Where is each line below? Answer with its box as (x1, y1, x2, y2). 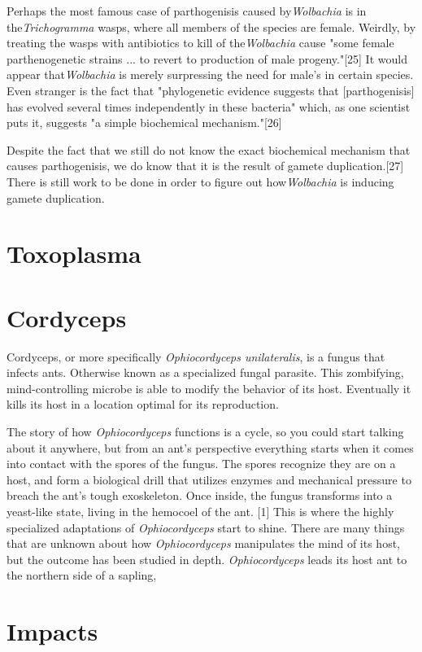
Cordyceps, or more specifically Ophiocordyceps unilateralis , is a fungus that (7, 348, 385, 365)
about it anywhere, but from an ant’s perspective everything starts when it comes (7, 439, 414, 456)
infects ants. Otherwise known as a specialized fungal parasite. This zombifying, (7, 364, 404, 381)
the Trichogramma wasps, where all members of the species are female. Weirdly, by (7, 18, 416, 35)
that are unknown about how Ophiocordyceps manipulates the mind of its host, (7, 535, 401, 552)
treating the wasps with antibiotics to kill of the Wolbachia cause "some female (7, 34, 394, 51)
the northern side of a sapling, (7, 567, 157, 584)
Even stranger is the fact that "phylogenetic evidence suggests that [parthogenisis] (7, 81, 415, 98)
